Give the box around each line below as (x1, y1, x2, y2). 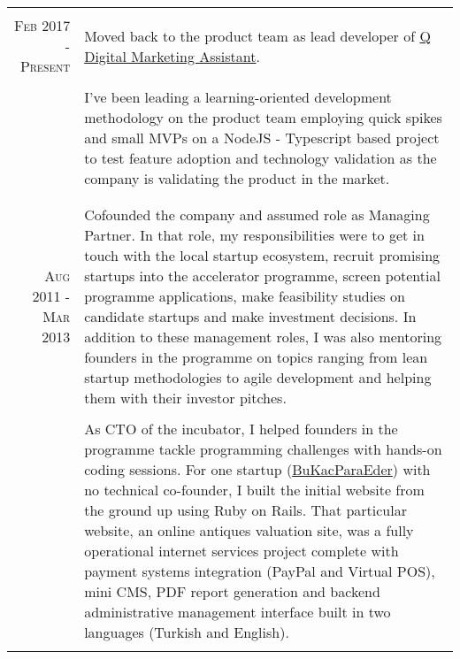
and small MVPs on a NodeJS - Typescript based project (84, 127, 440, 148)
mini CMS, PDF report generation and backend (84, 581, 380, 602)
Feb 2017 (14, 15, 71, 35)
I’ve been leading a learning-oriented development (84, 87, 392, 107)
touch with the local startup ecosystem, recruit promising (84, 245, 441, 265)
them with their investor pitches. (84, 387, 287, 408)
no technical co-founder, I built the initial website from (84, 479, 425, 500)
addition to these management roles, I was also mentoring (84, 326, 442, 347)
